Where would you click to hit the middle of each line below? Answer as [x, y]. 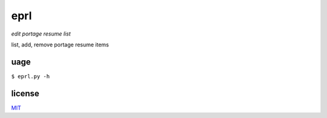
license [25, 93]
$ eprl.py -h [31, 76]
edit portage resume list [41, 34]
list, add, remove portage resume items [60, 45]
